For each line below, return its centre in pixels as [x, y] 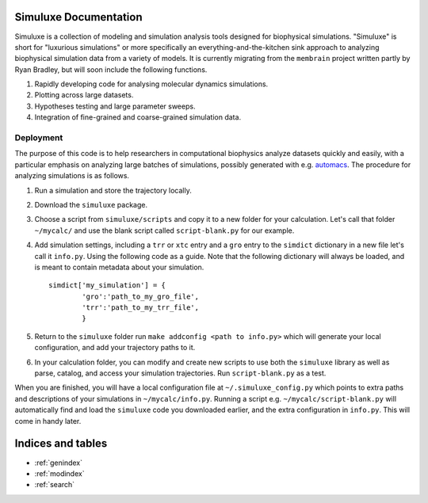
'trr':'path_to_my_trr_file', [141, 308]
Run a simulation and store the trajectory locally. [113, 190]
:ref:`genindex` [59, 463]
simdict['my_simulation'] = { [107, 286]
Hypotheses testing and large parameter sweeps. [115, 106]
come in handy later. [48, 421]
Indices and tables [61, 444]
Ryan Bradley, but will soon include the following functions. [111, 69]
